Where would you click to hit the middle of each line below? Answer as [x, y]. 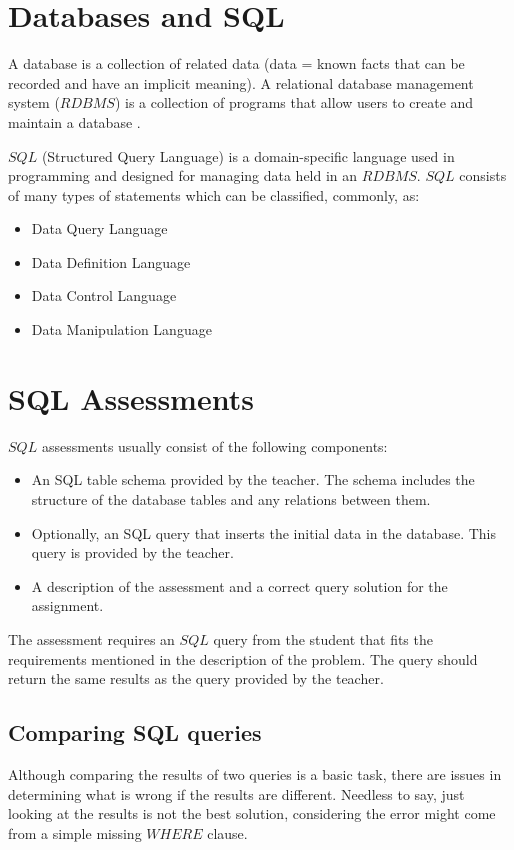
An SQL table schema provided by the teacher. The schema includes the [253, 479]
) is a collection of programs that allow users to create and [294, 102]
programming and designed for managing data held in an [183, 175]
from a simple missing [75, 832]
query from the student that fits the [323, 638]
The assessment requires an [91, 638]
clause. [227, 832]
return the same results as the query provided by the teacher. [196, 678]
